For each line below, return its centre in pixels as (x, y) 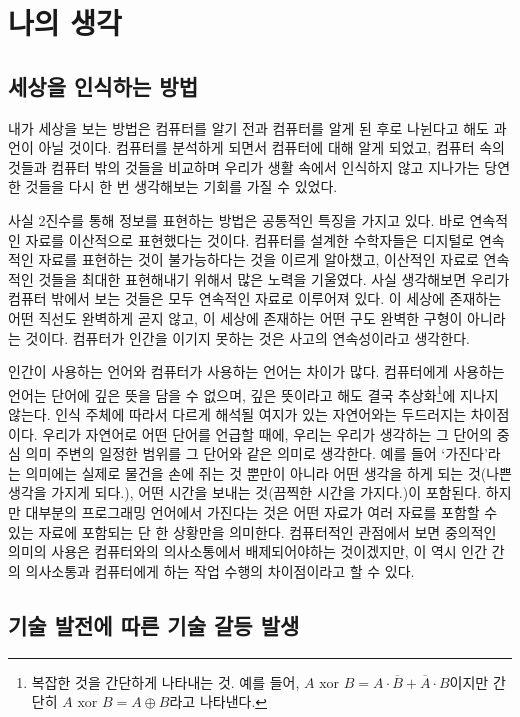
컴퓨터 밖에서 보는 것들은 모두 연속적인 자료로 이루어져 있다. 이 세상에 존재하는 (255, 298)
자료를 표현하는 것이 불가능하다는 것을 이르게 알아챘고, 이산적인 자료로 (258, 259)
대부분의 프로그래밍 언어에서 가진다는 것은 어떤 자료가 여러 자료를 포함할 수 (261, 511)
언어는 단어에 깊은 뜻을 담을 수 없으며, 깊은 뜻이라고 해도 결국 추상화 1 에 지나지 (253, 393)
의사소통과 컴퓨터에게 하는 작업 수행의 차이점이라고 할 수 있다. (220, 570)
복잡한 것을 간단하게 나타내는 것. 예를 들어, (165, 681)
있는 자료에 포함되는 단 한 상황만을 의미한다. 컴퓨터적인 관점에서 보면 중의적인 (252, 531)
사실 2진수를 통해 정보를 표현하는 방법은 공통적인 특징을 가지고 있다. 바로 (236, 219)
